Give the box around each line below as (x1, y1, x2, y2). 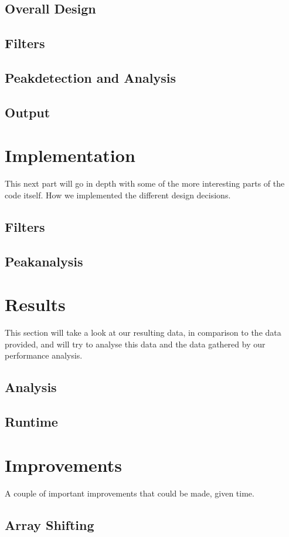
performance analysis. (5, 349, 83, 362)
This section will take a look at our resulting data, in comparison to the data (5, 326, 281, 339)
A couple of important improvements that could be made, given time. (5, 487, 254, 499)
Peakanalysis (5, 252, 83, 270)
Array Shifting (5, 515, 94, 533)
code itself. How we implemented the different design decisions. (5, 188, 231, 201)
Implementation (5, 143, 135, 167)
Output (5, 103, 50, 121)
